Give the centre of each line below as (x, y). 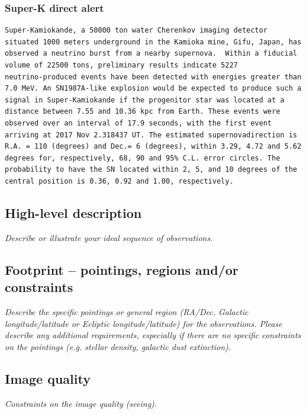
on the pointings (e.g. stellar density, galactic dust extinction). (118, 346)
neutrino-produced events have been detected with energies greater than (153, 77)
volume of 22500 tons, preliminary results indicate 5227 (121, 65)
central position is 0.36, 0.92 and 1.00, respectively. (119, 181)
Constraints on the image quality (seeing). (81, 403)
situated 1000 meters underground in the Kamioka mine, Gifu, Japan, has (153, 42)
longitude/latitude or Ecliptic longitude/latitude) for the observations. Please (144, 323)
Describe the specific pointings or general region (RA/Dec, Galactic (127, 311)
